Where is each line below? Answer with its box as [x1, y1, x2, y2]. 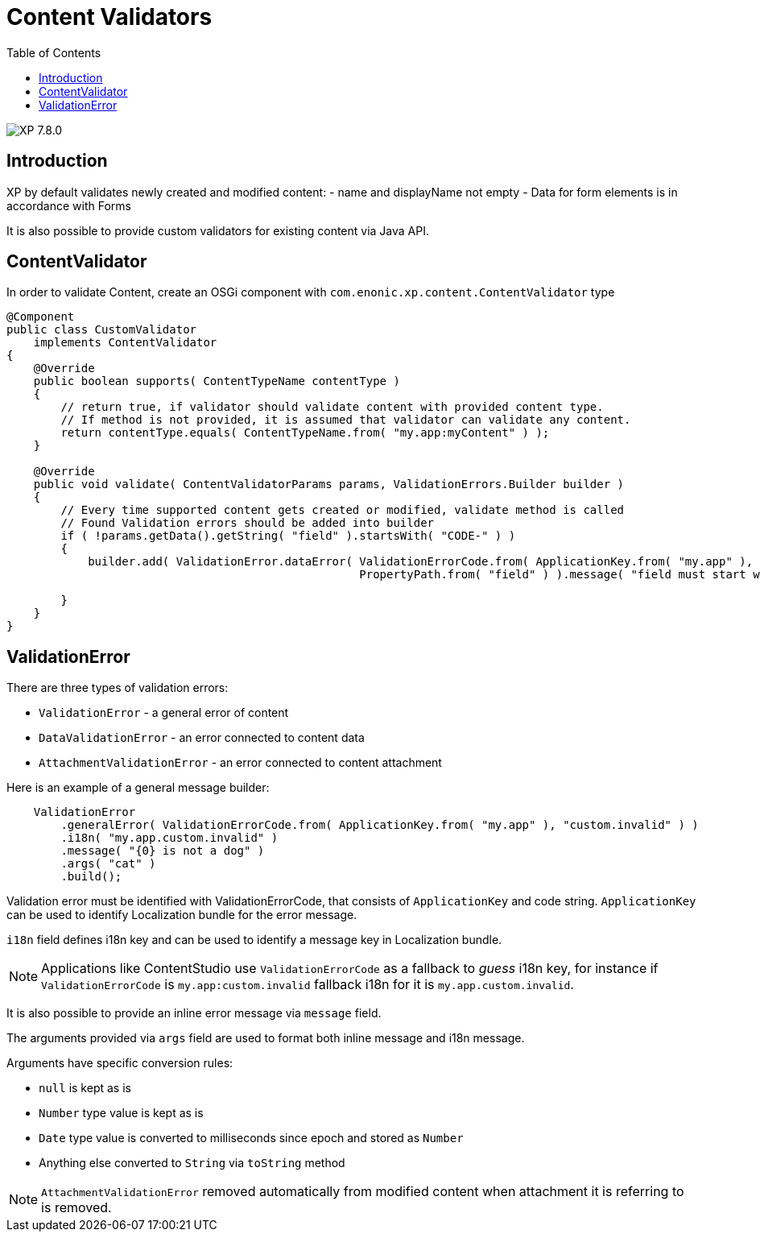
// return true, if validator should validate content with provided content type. [60, 400, 604, 414]
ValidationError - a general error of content [39, 706, 289, 720]
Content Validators [6, 3, 213, 31]
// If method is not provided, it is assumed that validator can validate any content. [60, 413, 631, 427]
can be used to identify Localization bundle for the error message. [6, 908, 357, 922]
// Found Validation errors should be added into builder [60, 516, 435, 530]
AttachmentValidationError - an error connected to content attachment [39, 756, 442, 770]
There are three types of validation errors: [6, 681, 229, 695]
